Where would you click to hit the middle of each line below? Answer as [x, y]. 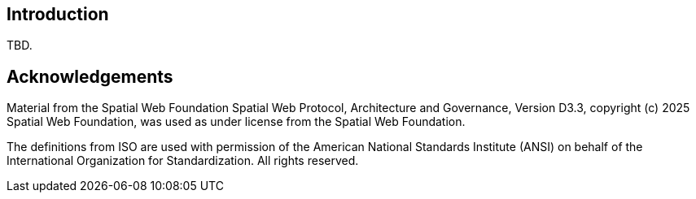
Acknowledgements [90, 76]
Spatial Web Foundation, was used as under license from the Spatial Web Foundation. [236, 122]
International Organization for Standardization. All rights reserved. [183, 161]
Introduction [58, 14]
